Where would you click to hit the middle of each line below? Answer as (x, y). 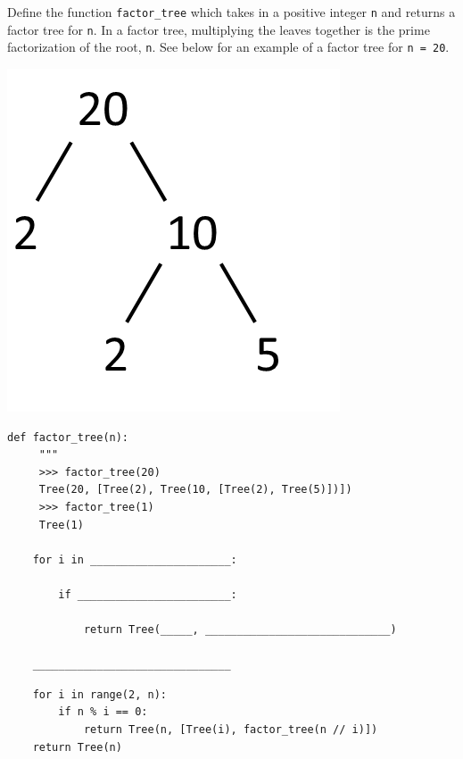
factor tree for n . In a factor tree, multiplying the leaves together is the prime (219, 29)
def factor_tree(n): (68, 437)
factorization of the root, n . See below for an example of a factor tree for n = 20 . (228, 47)
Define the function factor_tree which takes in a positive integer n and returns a (231, 12)
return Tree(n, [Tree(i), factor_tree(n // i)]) (231, 730)
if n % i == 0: (103, 712)
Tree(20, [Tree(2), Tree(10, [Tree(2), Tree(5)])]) (195, 490)
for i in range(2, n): (99, 694)
